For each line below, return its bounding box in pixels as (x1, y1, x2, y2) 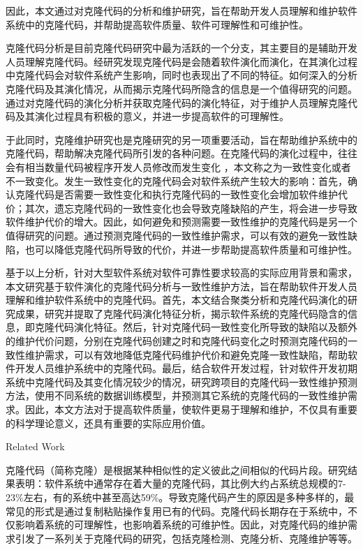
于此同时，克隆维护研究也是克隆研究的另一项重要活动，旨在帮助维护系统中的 (6, 132, 357, 147)
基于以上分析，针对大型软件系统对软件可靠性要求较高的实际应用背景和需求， (6, 265, 357, 280)
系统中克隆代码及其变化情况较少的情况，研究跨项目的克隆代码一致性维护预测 (6, 374, 357, 389)
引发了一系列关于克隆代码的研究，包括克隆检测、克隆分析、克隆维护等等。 (15, 530, 357, 545)
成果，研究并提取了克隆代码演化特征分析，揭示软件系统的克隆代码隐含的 (15, 306, 348, 320)
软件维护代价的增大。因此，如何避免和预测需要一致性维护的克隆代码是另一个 (6, 214, 357, 229)
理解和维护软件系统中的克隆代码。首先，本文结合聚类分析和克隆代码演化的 (6, 292, 348, 307)
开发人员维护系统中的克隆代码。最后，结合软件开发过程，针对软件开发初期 (15, 361, 357, 376)
